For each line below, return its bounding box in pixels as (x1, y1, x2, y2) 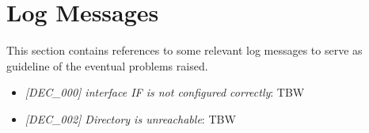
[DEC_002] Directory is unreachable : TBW (25, 110, 236, 127)
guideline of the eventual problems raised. (6, 57, 208, 74)
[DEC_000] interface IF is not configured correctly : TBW (25, 84, 305, 101)
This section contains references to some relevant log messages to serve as (6, 42, 363, 59)
